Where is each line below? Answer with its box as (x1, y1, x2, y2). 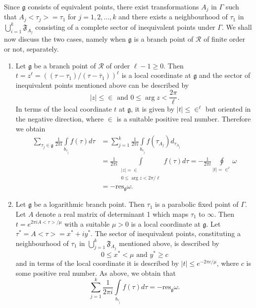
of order (106, 60, 130, 70)
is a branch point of (134, 34, 194, 44)
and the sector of (199, 70, 251, 80)
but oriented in (205, 104, 251, 114)
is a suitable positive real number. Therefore (116, 113, 251, 123)
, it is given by (131, 104, 175, 114)
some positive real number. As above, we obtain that (15, 267, 176, 278)
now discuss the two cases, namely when (4, 34, 126, 44)
